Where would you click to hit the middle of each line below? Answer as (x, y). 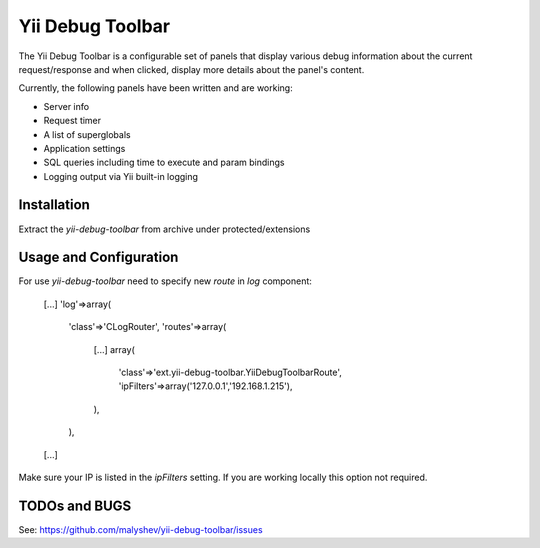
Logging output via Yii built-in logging (121, 176)
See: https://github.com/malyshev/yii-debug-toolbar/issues (141, 529)
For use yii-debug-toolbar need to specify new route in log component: (165, 281)
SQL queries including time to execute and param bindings (164, 162)
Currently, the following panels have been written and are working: (156, 88)
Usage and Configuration (98, 257)
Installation (54, 205)
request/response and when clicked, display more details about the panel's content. (191, 69)
